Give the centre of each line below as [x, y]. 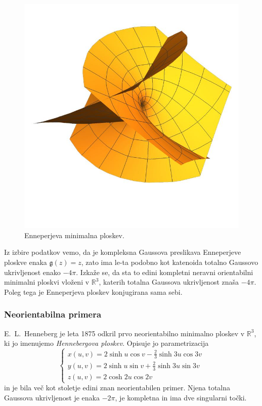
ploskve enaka [26, 262]
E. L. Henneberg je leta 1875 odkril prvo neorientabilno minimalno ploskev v [124, 333]
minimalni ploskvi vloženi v [47, 282]
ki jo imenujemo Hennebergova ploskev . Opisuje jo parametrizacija [106, 343]
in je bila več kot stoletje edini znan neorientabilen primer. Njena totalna [117, 388]
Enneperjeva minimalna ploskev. [74, 235]
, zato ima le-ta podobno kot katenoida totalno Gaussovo [170, 262]
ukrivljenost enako [32, 272]
